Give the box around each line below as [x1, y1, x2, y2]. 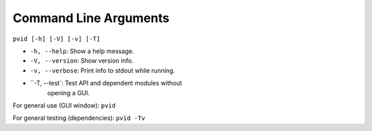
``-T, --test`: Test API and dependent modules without [30, 79, 183, 88]
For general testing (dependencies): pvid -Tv [12, 114, 145, 122]
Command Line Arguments [12, 10, 170, 26]
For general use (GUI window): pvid [12, 101, 116, 110]
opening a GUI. [47, 88, 90, 97]
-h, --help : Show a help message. [30, 47, 134, 55]
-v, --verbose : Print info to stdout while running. [30, 66, 176, 74]
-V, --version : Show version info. [30, 57, 134, 65]
